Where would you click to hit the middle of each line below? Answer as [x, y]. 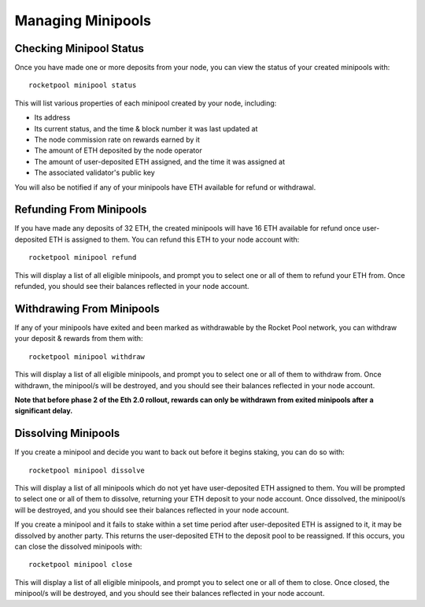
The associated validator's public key [94, 172]
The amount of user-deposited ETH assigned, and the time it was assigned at [159, 161]
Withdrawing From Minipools [87, 308]
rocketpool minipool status [83, 85]
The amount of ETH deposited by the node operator [118, 150]
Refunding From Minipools [81, 210]
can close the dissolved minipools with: [78, 546]
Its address [52, 117]
